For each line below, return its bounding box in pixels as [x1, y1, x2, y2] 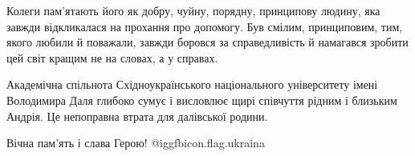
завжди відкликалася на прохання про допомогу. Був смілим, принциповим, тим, [6, 18, 403, 34]
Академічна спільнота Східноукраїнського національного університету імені [6, 76, 378, 93]
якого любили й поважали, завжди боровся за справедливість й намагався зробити [6, 34, 409, 50]
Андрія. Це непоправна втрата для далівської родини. [6, 107, 268, 124]
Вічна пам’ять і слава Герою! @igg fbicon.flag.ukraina [6, 134, 265, 151]
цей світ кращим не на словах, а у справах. [6, 49, 218, 66]
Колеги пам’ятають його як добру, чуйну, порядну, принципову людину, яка [6, 2, 380, 18]
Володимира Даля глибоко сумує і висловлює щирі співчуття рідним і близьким [6, 91, 397, 108]
